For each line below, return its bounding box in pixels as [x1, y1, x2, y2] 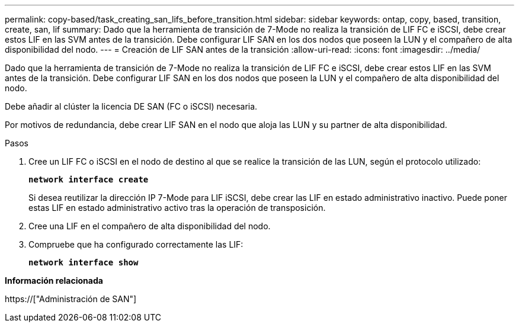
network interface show [28, 258, 139, 267]
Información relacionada [5, 275, 103, 286]
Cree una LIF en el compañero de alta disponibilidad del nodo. [28, 221, 271, 231]
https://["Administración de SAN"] [5, 294, 137, 304]
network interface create [28, 175, 149, 184]
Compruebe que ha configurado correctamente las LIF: [28, 239, 244, 249]
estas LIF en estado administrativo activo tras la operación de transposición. [28, 203, 326, 213]
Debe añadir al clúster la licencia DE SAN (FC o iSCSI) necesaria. [5, 101, 258, 111]
